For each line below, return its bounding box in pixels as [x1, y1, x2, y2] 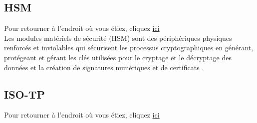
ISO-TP [4, 86, 45, 102]
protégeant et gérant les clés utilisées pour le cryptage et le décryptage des [4, 52, 232, 62]
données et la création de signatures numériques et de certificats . [4, 62, 204, 72]
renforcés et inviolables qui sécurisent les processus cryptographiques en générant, [4, 42, 254, 53]
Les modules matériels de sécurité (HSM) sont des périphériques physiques [4, 32, 232, 43]
